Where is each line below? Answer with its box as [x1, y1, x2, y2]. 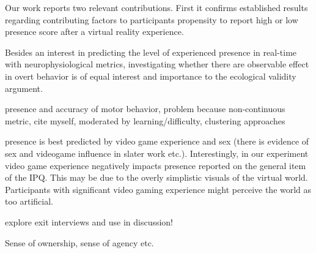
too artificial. [5, 195, 54, 208]
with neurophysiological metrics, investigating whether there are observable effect [5, 58, 309, 70]
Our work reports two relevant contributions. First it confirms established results [5, 1, 308, 13]
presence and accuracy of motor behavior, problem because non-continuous [5, 102, 285, 115]
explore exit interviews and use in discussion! [5, 215, 174, 228]
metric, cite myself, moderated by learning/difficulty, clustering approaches [5, 114, 285, 127]
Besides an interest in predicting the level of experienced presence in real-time [5, 45, 297, 58]
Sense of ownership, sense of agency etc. [5, 236, 154, 249]
